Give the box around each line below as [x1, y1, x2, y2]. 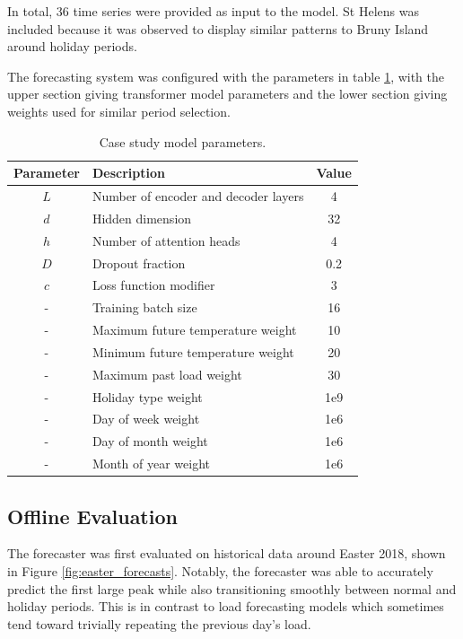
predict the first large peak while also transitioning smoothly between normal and [7, 579, 457, 598]
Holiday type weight [92, 387, 203, 406]
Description [92, 163, 165, 182]
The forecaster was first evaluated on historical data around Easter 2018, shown [7, 544, 446, 563]
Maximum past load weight [92, 364, 242, 383]
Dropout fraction [92, 253, 186, 272]
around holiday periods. [7, 37, 137, 56]
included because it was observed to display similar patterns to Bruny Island [7, 19, 429, 38]
